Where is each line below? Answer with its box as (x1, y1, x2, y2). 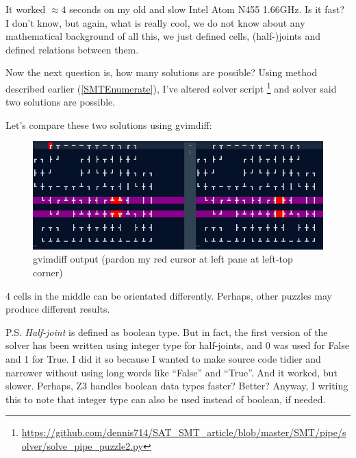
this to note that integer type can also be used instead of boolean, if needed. (5, 391, 326, 406)
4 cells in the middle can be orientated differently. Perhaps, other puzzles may (5, 288, 332, 302)
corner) (33, 265, 63, 279)
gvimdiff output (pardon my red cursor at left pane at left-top (33, 252, 293, 266)
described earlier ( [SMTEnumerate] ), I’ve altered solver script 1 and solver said (5, 79, 337, 95)
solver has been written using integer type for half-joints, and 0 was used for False (5, 338, 350, 352)
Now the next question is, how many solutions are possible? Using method (5, 65, 318, 80)
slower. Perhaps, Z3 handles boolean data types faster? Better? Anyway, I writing (5, 378, 348, 393)
